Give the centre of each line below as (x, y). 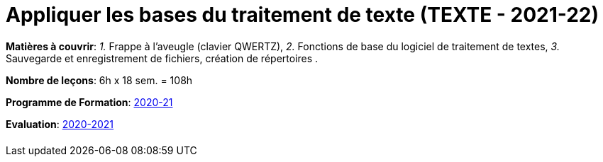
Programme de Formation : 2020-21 (89, 102)
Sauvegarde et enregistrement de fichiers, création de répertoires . (162, 58)
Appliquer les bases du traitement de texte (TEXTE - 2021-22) (303, 15)
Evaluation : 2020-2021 (60, 124)
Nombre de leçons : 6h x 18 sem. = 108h (99, 80)
